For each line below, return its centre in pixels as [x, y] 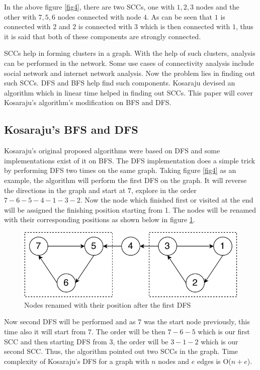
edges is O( [214, 361]
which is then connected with [185, 26]
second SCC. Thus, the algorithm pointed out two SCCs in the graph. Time [121, 351]
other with [20, 16]
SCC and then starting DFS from [56, 341]
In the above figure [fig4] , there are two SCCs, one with [89, 7]
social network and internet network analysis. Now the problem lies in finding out [130, 73]
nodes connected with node [99, 16]
